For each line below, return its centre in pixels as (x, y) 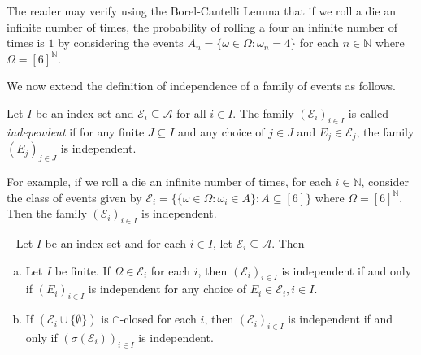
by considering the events (121, 43)
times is (26, 43)
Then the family (47, 213)
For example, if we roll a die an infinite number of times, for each (169, 182)
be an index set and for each (116, 243)
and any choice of (221, 131)
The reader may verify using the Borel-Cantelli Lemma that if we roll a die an (201, 11)
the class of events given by (74, 197)
